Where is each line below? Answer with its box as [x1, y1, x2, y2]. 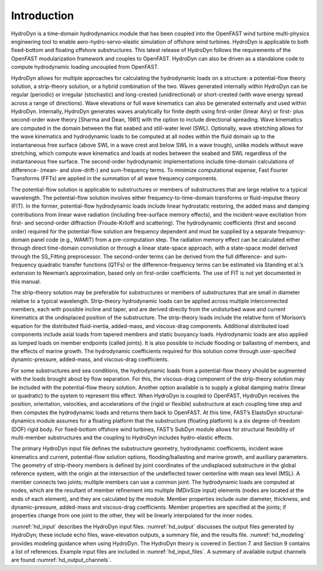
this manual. [11, 278, 41, 285]
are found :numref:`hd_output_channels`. [11, 557, 112, 564]
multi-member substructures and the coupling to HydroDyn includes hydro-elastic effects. [11, 434, 233, 441]
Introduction [11, 9, 74, 22]
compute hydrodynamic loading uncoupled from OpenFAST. [11, 63, 160, 71]
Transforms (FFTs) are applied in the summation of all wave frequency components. [11, 175, 218, 182]
